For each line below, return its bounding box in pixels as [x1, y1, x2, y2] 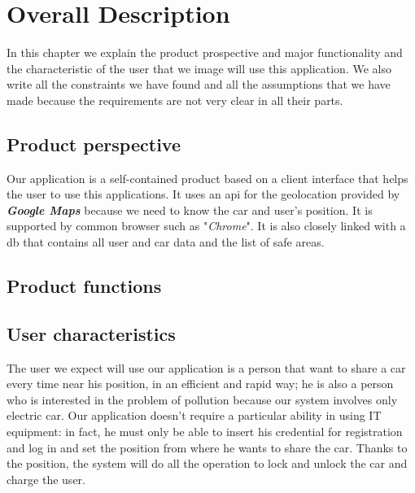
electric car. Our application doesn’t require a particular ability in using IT [7, 407, 382, 424]
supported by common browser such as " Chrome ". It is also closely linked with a [7, 217, 406, 234]
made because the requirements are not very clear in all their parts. [7, 91, 343, 108]
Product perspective [7, 131, 181, 156]
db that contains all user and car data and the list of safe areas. [7, 233, 325, 251]
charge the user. [7, 470, 85, 487]
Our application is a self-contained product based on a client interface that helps [7, 169, 408, 186]
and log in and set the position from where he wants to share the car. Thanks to [7, 438, 408, 456]
